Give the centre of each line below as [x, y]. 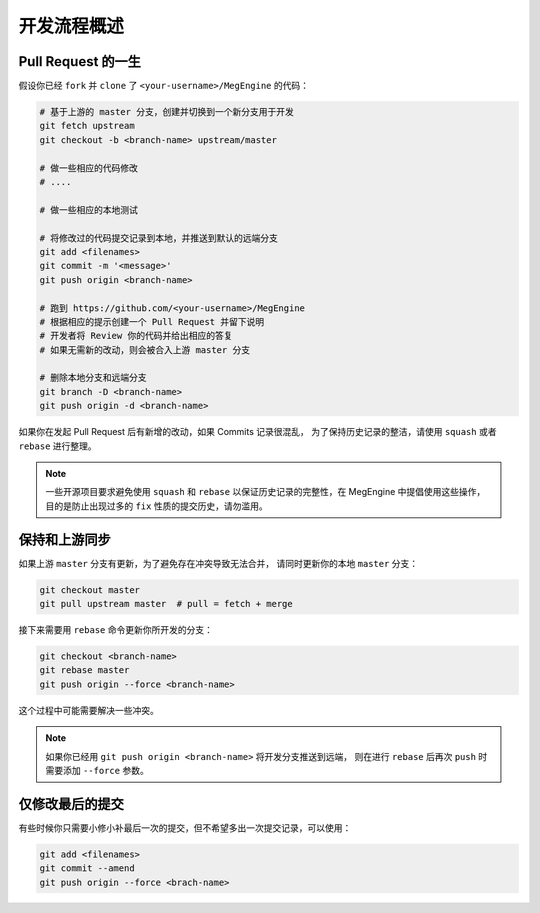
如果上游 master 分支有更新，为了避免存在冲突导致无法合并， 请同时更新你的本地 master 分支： [218, 563]
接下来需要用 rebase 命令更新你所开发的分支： [116, 630]
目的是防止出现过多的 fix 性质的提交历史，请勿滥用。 [157, 506]
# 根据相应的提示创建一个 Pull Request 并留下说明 [152, 321]
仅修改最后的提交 [71, 803]
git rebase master [84, 670]
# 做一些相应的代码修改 [89, 168]
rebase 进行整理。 [57, 446]
